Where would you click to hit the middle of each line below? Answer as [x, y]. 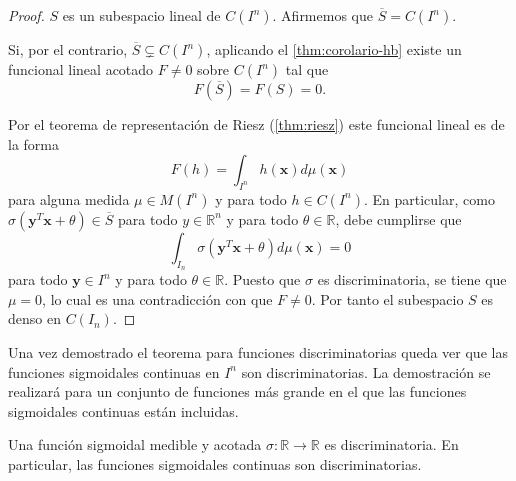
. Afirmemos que [322, 15]
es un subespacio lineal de [141, 15]
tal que [307, 69]
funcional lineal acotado [81, 69]
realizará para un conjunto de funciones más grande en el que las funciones [237, 391]
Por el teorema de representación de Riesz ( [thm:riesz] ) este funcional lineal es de [256, 124]
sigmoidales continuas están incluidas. [123, 410]
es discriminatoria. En [391, 444]
